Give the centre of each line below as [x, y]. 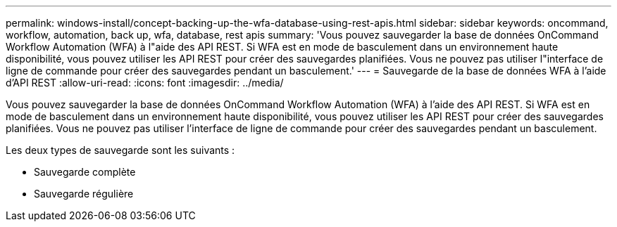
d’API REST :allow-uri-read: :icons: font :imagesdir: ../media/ [145, 83]
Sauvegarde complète [85, 172]
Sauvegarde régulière [84, 194]
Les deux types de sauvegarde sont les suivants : [120, 150]
